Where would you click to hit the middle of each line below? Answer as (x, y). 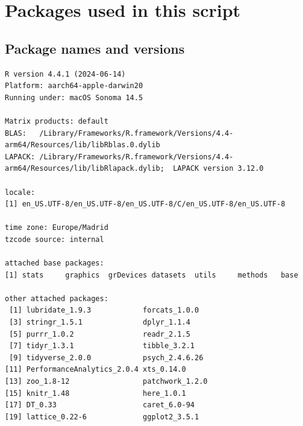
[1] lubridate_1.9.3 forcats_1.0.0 (104, 310)
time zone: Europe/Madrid (57, 228)
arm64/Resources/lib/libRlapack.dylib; (85, 169)
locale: (20, 192)
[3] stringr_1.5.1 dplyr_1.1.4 (100, 323)
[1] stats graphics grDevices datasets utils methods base (151, 275)
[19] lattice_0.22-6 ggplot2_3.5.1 (102, 417)
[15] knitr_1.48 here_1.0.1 (95, 393)
